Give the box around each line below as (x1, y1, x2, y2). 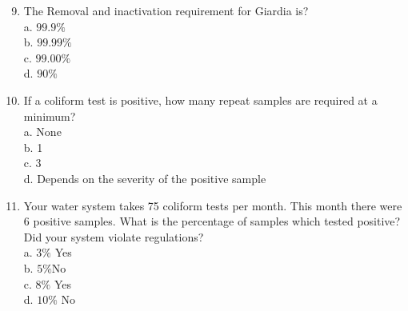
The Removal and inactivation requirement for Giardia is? (23, 2, 309, 18)
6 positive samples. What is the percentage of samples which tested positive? (23, 213, 401, 229)
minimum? (23, 107, 76, 124)
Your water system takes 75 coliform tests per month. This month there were (23, 197, 402, 213)
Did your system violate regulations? (23, 228, 204, 245)
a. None (23, 123, 62, 140)
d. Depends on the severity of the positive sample (23, 169, 266, 186)
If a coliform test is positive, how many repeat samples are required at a (23, 91, 378, 108)
